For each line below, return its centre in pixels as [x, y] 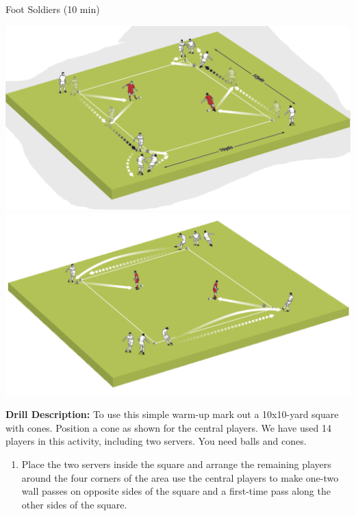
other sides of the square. [74, 504]
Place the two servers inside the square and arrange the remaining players [176, 464]
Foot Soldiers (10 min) [53, 9]
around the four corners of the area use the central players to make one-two [180, 477]
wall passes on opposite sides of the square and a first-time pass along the [176, 491]
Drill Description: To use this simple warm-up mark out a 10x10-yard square [172, 414]
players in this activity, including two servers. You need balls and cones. [156, 441]
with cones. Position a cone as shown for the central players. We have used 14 [168, 427]
